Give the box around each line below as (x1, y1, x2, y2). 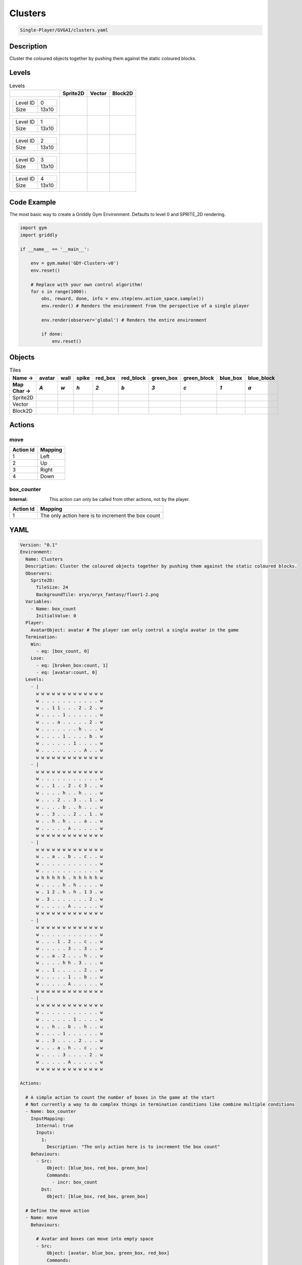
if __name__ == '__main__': (20, 246, 90, 252)
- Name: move (25, 1215, 58, 1220)
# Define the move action (25, 1207, 90, 1213)
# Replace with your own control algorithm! (30, 281, 143, 287)
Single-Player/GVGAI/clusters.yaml (20, 27, 108, 33)
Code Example (9, 198, 56, 207)
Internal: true (36, 1123, 74, 1128)
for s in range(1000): (30, 288, 87, 294)
